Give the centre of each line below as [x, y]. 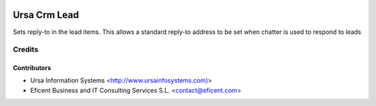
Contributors [32, 68]
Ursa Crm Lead [46, 15]
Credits [25, 50]
